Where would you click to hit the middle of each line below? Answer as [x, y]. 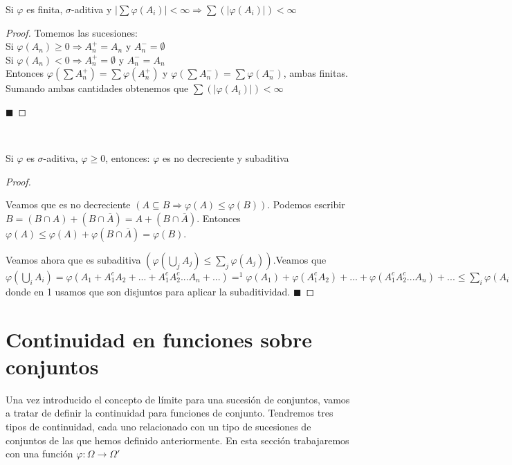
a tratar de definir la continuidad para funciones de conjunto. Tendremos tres [170, 413]
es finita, [45, 9]
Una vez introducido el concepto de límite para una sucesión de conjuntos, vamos [178, 399]
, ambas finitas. [316, 73]
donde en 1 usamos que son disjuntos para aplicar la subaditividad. [148, 291]
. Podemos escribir [306, 204]
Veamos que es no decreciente [68, 204]
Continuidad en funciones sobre [159, 339]
